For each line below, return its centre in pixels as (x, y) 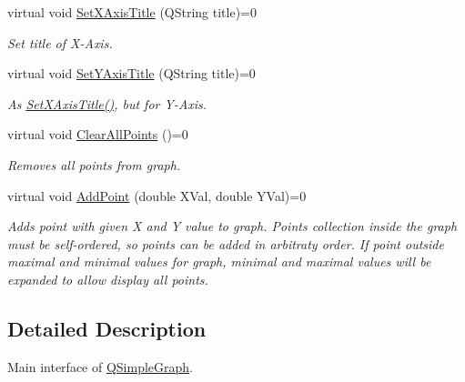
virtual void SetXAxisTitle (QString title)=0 (132, 12)
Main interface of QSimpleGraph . (101, 366)
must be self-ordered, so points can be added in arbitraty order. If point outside (226, 243)
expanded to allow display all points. (108, 279)
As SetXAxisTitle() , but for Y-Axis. (107, 103)
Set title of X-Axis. (60, 42)
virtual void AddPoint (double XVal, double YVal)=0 (157, 195)
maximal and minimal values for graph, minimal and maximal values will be (219, 261)
